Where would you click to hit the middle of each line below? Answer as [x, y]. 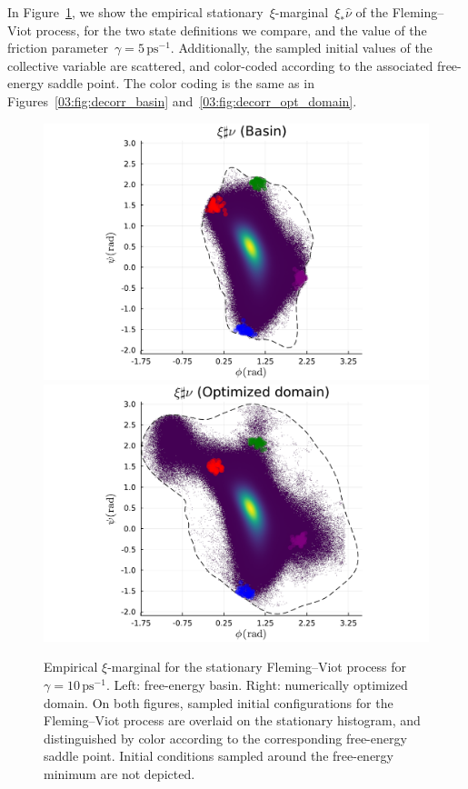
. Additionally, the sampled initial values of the [301, 48]
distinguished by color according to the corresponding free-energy [225, 738]
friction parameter [58, 48]
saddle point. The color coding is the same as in [181, 83]
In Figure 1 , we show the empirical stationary [135, 12]
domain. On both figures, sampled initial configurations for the [219, 702]
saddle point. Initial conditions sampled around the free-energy [219, 756]
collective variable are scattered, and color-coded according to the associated [220, 65]
